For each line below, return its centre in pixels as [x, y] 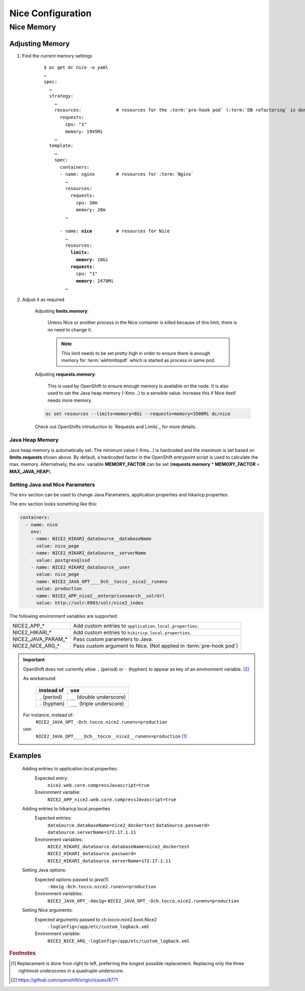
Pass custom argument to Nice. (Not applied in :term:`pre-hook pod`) [156, 646]
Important [34, 660]
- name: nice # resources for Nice [115, 231]
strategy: [61, 96]
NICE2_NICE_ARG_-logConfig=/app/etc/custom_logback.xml [119, 941]
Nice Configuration [50, 13]
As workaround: [40, 678]
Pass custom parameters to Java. [113, 639]
